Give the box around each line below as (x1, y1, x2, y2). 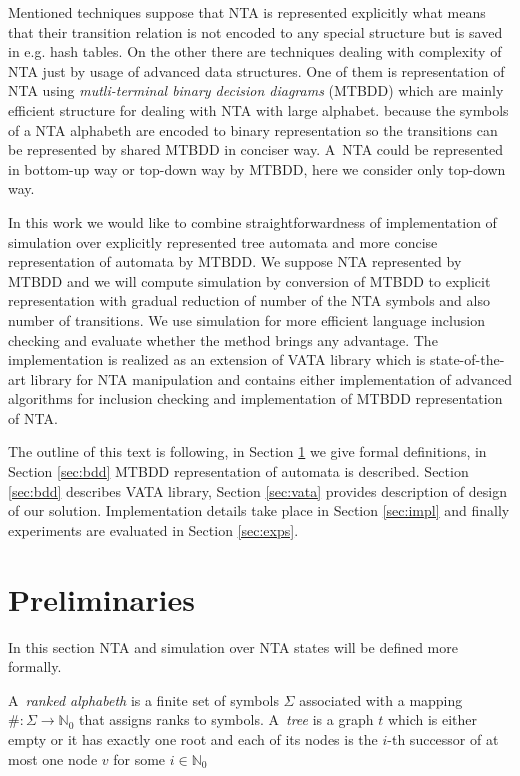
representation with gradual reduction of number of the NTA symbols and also (8, 290, 490, 311)
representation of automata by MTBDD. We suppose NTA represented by (8, 251, 462, 272)
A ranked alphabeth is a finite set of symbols (8, 689, 279, 710)
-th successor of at (387, 728, 499, 749)
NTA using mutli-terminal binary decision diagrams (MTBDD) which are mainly (8, 80, 504, 101)
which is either (387, 709, 478, 730)
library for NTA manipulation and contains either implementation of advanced (30, 368, 512, 389)
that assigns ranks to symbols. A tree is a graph (79, 709, 374, 730)
